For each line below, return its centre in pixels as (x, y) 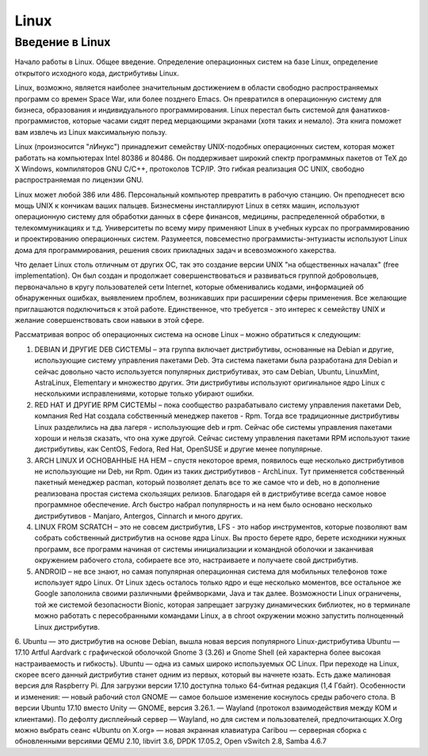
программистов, (43, 121)
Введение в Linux (63, 42)
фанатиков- (371, 109)
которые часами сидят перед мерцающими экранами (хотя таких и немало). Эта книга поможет (237, 121)
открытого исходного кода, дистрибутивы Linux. (97, 73)
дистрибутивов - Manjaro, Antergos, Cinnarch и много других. (139, 516)
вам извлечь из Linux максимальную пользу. (91, 132)
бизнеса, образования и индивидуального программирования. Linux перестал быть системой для (182, 109)
